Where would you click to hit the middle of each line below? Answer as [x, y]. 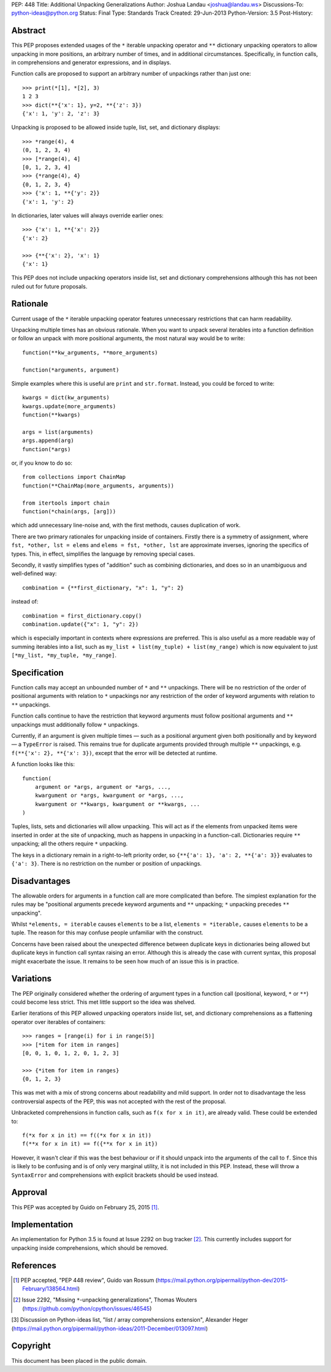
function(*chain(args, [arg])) [69, 512]
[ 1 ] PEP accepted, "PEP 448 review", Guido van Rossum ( [86, 1280]
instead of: [25, 602]
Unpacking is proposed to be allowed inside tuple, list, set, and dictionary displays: [116, 127]
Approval [29, 1192]
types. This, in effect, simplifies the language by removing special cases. [103, 554]
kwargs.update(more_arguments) [69, 406]
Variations [32, 979]
